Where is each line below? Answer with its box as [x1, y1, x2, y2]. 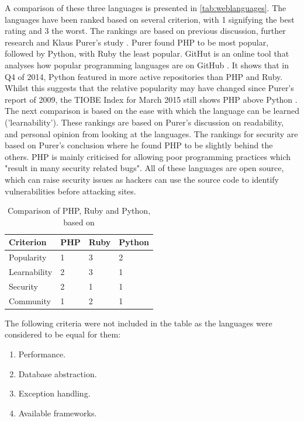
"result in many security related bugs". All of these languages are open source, [5, 162, 284, 174]
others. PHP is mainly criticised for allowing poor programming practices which [5, 150, 291, 162]
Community [9, 294, 51, 307]
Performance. [18, 347, 66, 360]
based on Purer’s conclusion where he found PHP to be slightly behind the [5, 139, 273, 151]
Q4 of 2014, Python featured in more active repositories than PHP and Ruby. [5, 70, 283, 82]
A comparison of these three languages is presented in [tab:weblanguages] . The [5, 2, 286, 13]
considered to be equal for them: [5, 328, 121, 340]
